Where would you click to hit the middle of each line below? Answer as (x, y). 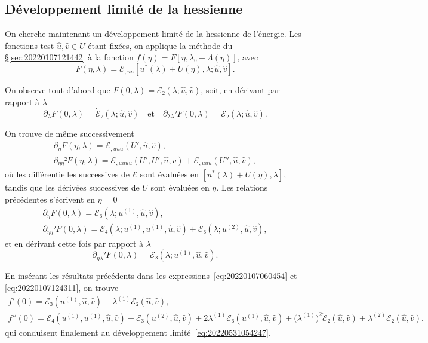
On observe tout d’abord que (58, 89)
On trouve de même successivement (70, 133)
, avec (248, 57)
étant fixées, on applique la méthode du (160, 45)
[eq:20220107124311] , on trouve (62, 288)
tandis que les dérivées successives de (72, 187)
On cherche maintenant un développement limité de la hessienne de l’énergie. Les (153, 34)
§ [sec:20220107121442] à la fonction (69, 57)
